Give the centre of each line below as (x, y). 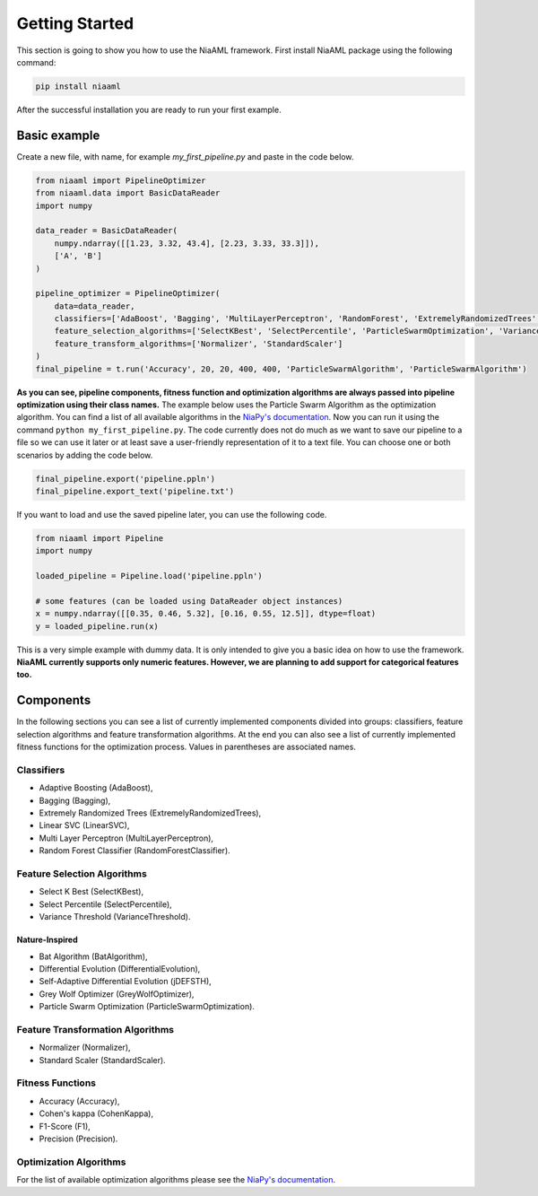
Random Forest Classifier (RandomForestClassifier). (134, 851)
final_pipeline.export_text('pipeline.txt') (135, 491)
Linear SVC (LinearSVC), (84, 825)
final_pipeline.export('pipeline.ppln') (125, 479)
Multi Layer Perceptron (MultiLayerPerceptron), (126, 838)
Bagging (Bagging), (75, 800)
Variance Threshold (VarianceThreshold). (115, 917)
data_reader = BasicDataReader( (107, 231)
